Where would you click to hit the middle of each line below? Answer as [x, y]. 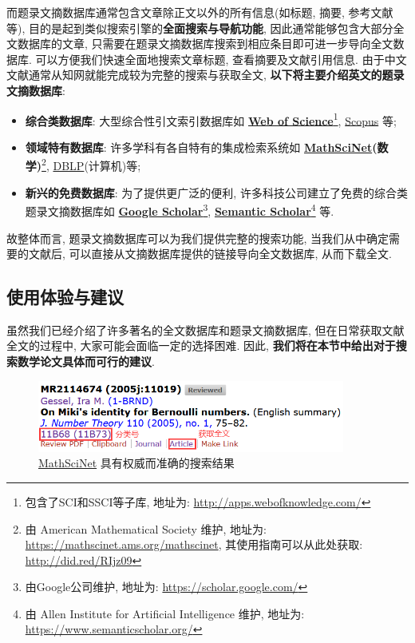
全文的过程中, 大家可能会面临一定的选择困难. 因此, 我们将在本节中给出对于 [201, 345]
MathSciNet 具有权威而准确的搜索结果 [136, 463]
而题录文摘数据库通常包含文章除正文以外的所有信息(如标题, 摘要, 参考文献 [200, 12]
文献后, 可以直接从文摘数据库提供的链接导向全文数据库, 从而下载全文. [210, 254]
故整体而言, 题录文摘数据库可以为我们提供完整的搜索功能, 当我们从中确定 [198, 238]
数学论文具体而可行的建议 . [86, 361]
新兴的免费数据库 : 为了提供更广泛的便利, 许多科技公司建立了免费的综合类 [216, 192]
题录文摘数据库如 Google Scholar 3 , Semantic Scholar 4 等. [180, 210]
